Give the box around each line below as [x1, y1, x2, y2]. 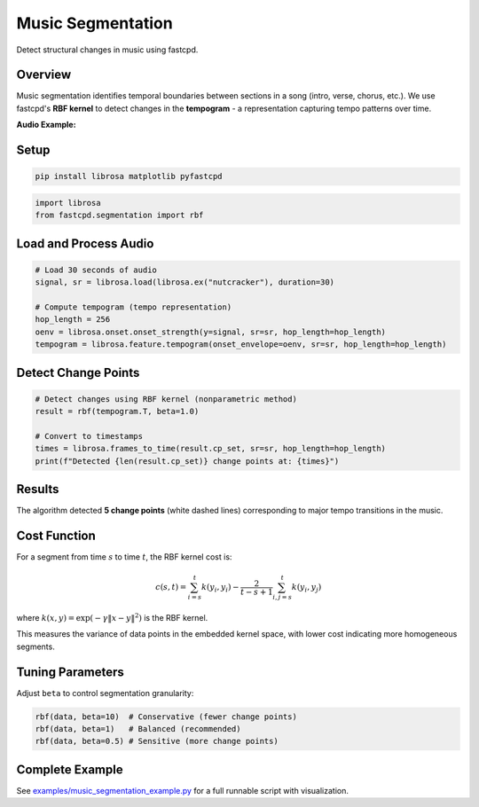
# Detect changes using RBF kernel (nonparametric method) [35, 394, 297, 403]
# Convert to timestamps [35, 431, 144, 441]
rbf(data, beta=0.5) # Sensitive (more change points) [35, 736, 279, 747]
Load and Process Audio [16, 236, 154, 251]
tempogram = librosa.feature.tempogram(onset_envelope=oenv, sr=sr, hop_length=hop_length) [35, 340, 447, 349]
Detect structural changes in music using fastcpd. [16, 44, 199, 55]
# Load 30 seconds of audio [35, 264, 157, 275]
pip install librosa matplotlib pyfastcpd [35, 171, 223, 182]
